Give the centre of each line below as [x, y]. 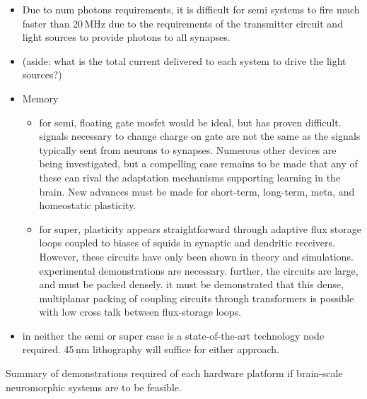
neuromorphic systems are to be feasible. [94, 387]
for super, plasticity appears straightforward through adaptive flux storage [200, 228]
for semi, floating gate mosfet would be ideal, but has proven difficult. [190, 122]
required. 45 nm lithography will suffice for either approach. [151, 349]
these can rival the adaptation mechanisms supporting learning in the [190, 177]
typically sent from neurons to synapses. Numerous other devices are [188, 149]
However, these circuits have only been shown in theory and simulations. [196, 256]
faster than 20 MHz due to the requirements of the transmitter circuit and [182, 23]
